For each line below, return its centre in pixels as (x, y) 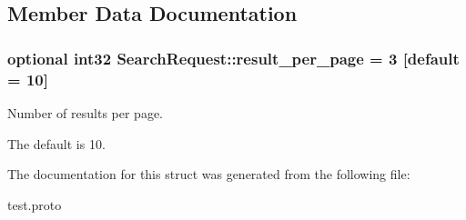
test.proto (35, 204)
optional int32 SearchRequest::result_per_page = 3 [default (233, 58)
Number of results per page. (85, 112)
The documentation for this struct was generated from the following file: (209, 174)
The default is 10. (56, 143)
